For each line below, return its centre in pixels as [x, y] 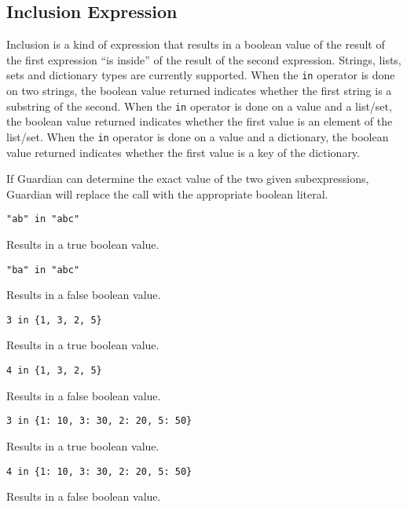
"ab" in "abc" [43, 219]
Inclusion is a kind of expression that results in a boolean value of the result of [196, 44]
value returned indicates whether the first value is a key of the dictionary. [183, 152]
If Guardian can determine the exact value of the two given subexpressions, [188, 179]
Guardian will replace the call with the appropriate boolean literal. [167, 193]
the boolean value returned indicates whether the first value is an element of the [200, 121]
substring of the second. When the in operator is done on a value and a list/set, [199, 106]
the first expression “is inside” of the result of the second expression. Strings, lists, [204, 59]
